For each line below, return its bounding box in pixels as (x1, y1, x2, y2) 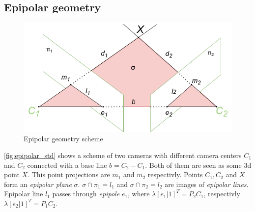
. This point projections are (28, 169, 110, 180)
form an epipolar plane (4, 179, 72, 189)
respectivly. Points (147, 169, 203, 180)
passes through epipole (52, 188, 120, 199)
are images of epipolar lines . (165, 179, 249, 189)
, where (127, 188, 150, 199)
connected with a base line (27, 159, 107, 170)
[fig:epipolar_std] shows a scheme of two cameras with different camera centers (4, 150, 242, 160)
